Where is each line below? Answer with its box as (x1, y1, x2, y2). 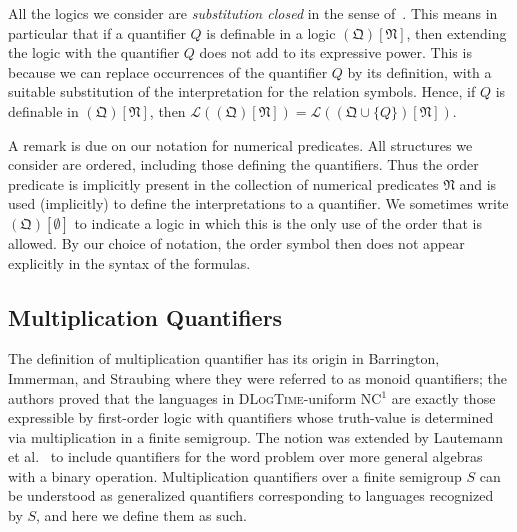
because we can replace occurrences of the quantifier (8, 61, 328, 82)
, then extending (406, 22, 507, 43)
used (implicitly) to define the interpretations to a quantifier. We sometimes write (8, 193, 509, 214)
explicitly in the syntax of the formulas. (8, 252, 251, 273)
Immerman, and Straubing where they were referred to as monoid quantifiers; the (8, 367, 508, 388)
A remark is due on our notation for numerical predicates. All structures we (8, 134, 473, 155)
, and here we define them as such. (36, 505, 247, 526)
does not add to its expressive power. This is (199, 42, 472, 63)
